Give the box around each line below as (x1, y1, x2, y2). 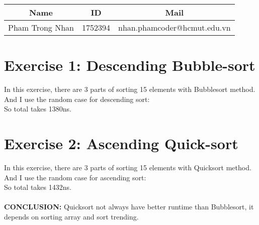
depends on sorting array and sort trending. (4, 211, 139, 221)
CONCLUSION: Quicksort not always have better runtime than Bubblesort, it (4, 201, 254, 212)
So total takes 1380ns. (4, 103, 71, 114)
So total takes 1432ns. (4, 182, 71, 192)
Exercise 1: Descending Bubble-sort (4, 55, 255, 75)
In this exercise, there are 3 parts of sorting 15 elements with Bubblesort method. (4, 84, 255, 94)
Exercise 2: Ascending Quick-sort (4, 133, 238, 154)
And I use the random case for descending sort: (4, 93, 150, 104)
